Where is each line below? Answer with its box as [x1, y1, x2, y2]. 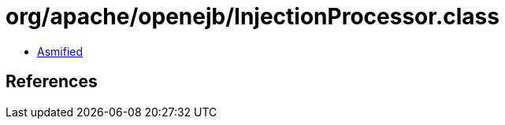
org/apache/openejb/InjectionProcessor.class [6, 3, 499, 30]
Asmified [37, 44, 84, 58]
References [6, 72, 98, 92]
